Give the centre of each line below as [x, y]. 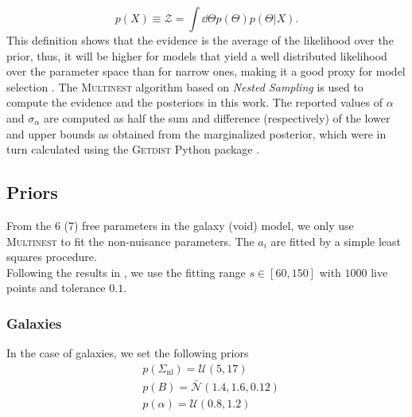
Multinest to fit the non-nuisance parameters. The [130, 241]
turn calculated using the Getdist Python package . [133, 149]
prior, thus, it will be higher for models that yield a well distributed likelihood [197, 55]
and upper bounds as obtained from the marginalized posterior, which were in [196, 133]
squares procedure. [52, 257]
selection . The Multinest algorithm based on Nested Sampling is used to [185, 86]
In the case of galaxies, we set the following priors [128, 353]
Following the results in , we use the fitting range [126, 272]
